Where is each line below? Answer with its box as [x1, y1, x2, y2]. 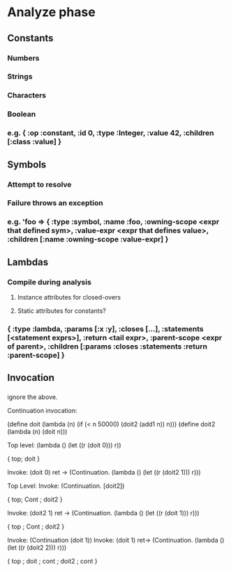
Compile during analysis [7, 277, 92, 287]
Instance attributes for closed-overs [17, 293, 121, 302]
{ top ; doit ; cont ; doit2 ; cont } [7, 557, 98, 566]
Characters [7, 90, 47, 100]
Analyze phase [7, 4, 96, 20]
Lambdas [7, 256, 49, 268]
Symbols [7, 158, 47, 170]
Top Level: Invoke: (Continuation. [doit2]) [7, 482, 125, 490]
